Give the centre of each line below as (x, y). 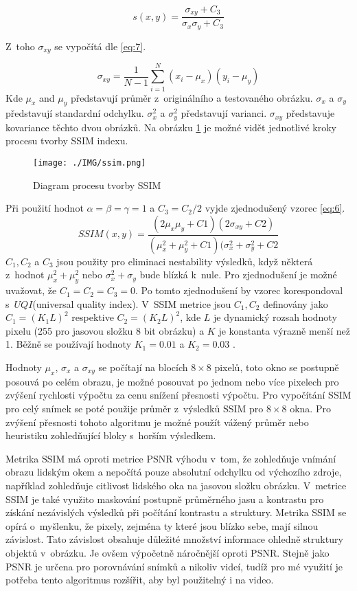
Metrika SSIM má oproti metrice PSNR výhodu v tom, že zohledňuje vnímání (171, 458)
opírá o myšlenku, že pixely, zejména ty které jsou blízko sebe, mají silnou (162, 525)
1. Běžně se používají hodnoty (69, 344)
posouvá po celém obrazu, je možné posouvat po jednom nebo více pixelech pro (172, 381)
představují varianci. (224, 113)
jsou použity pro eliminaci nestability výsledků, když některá (185, 261)
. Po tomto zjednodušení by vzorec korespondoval (239, 290)
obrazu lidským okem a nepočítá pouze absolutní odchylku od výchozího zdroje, (174, 472)
